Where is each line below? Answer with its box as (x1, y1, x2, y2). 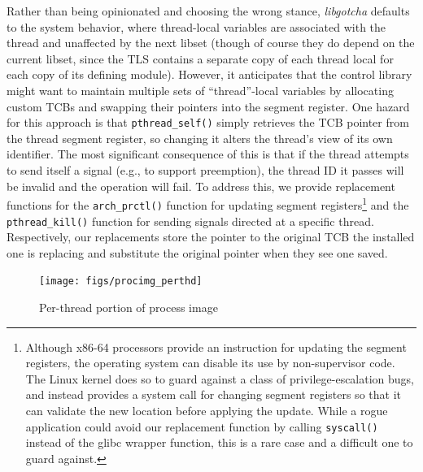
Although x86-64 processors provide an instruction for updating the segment (25, 338, 407, 355)
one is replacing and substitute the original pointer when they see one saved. (7, 244, 388, 261)
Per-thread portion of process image (39, 299, 218, 315)
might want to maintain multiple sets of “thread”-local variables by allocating (7, 81, 394, 98)
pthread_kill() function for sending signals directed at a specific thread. (7, 212, 374, 229)
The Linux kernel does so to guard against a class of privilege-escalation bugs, (25, 370, 415, 387)
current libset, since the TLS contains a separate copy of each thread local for (7, 50, 394, 67)
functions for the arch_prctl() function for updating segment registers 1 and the (7, 194, 409, 213)
